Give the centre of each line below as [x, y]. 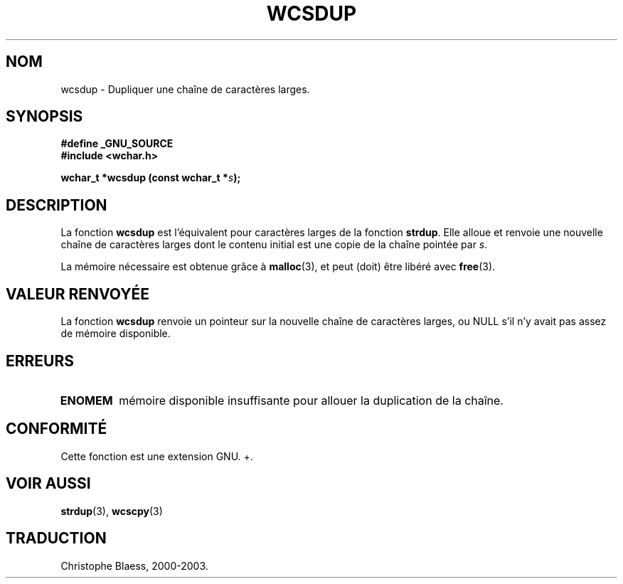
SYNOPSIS [44, 117]
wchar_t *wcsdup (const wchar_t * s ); [151, 178]
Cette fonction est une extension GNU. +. [157, 456]
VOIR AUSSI [48, 484]
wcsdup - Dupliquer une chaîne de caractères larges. [185, 89]
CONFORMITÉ [57, 429]
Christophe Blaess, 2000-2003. [134, 566]
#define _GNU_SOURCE [117, 144]
